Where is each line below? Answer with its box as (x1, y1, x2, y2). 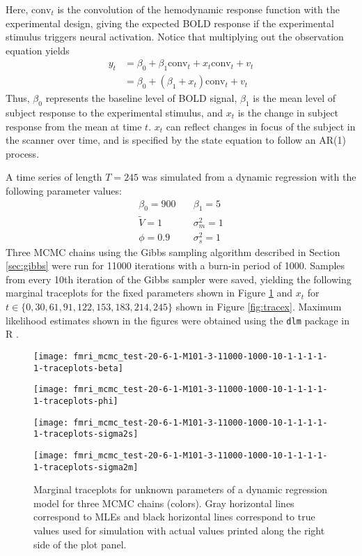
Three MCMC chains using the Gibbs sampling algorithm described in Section (6, 244, 340, 259)
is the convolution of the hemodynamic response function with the (57, 2, 340, 16)
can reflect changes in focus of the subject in (166, 119, 356, 133)
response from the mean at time (6, 119, 142, 133)
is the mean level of (253, 91, 336, 105)
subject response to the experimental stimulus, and (6, 105, 223, 120)
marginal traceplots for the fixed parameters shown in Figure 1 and (6, 285, 293, 300)
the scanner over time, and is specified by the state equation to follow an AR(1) (6, 133, 346, 147)
